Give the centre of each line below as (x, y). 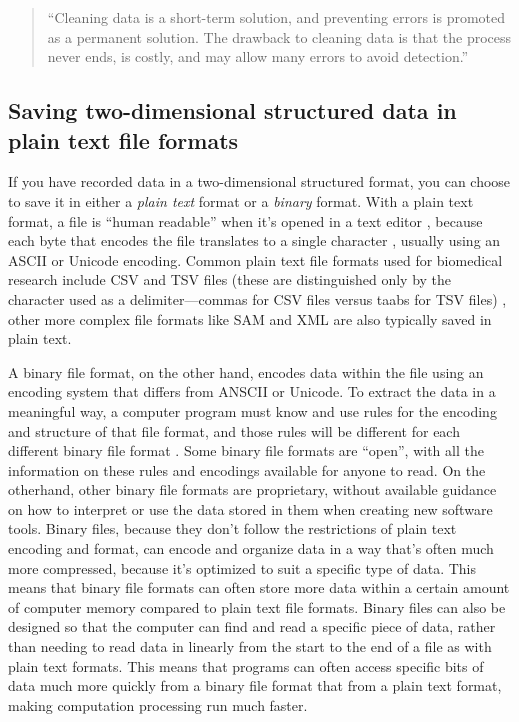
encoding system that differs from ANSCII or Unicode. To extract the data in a (252, 391)
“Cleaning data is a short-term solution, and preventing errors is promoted (276, 17)
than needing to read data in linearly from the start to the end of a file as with (250, 646)
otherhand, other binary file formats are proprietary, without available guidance (252, 489)
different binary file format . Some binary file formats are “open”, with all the (246, 450)
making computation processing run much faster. (158, 704)
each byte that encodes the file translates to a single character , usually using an (254, 240)
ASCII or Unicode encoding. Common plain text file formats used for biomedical (255, 259)
